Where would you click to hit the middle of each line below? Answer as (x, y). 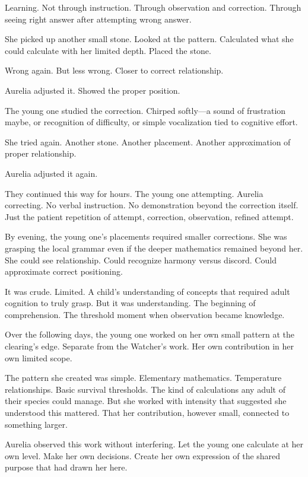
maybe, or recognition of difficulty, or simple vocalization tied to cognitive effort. (151, 122)
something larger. (36, 424)
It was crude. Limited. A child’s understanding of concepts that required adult (147, 291)
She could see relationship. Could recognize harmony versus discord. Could (141, 260)
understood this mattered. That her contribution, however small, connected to (147, 413)
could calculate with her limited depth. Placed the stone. (108, 50)
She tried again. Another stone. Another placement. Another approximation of (148, 141)
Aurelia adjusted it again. (51, 173)
